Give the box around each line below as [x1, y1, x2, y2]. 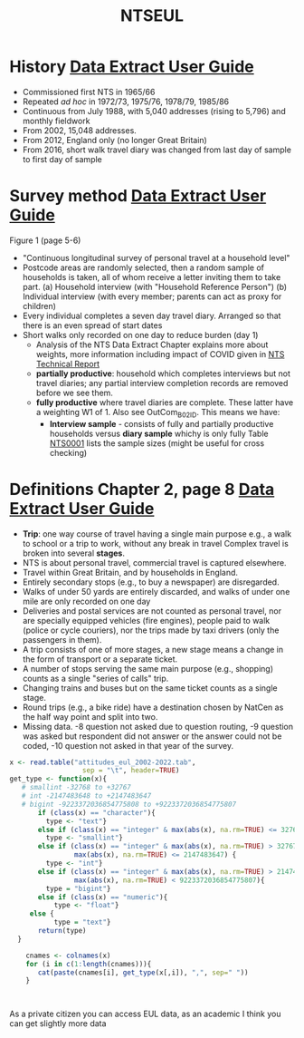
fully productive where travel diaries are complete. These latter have [35, 396, 294, 408]
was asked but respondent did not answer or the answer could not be [22, 731, 282, 742]
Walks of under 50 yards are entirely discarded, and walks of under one [22, 586, 290, 597]
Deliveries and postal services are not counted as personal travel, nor [22, 605, 282, 616]
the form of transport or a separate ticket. [22, 654, 178, 665]
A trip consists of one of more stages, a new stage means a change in [22, 644, 284, 655]
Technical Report [35, 358, 100, 369]
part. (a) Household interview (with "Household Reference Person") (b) [22, 281, 288, 292]
